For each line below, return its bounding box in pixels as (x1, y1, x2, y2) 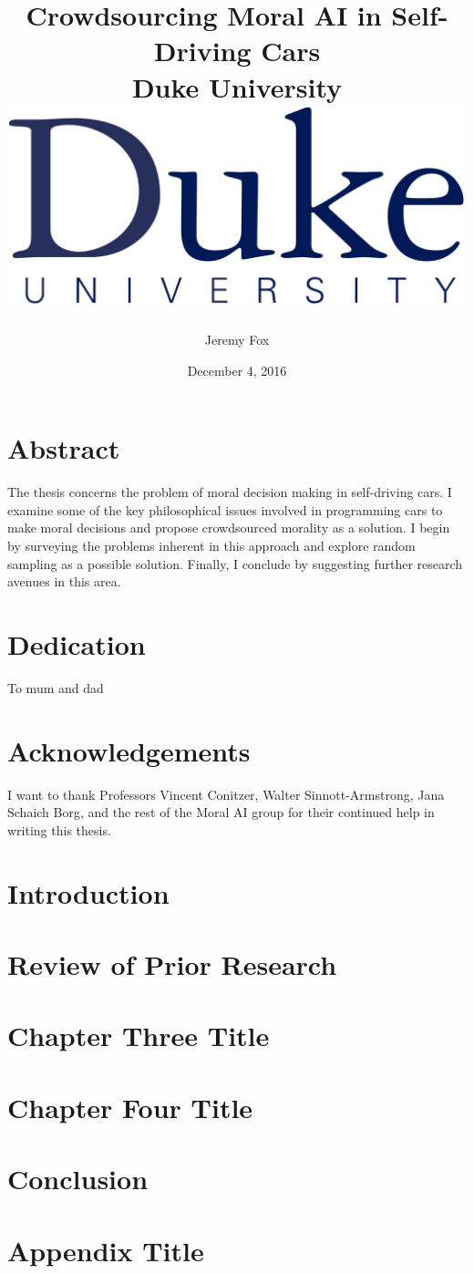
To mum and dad (7, 678, 104, 697)
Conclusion (7, 1160, 149, 1197)
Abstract (7, 430, 120, 467)
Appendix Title (7, 1231, 204, 1269)
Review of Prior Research (7, 946, 337, 983)
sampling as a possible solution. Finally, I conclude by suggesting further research (7, 554, 463, 573)
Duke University (131, 67, 343, 105)
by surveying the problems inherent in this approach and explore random (7, 536, 416, 555)
